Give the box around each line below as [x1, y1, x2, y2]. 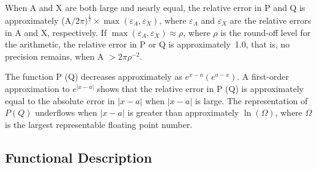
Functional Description [5, 147, 152, 166]
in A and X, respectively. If [5, 26, 107, 38]
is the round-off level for [220, 26, 311, 38]
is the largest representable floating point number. [5, 118, 193, 130]
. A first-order [237, 70, 289, 83]
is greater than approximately [127, 106, 239, 119]
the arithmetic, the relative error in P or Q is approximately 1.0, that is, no [5, 38, 290, 51]
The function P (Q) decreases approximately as [5, 70, 182, 83]
